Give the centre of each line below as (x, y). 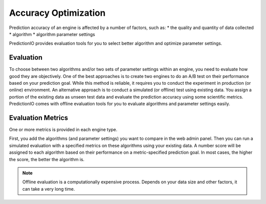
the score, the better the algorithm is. (47, 159)
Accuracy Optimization (57, 13)
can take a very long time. (49, 189)
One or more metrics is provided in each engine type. (63, 130)
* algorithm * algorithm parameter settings (52, 34)
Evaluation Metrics (39, 118)
